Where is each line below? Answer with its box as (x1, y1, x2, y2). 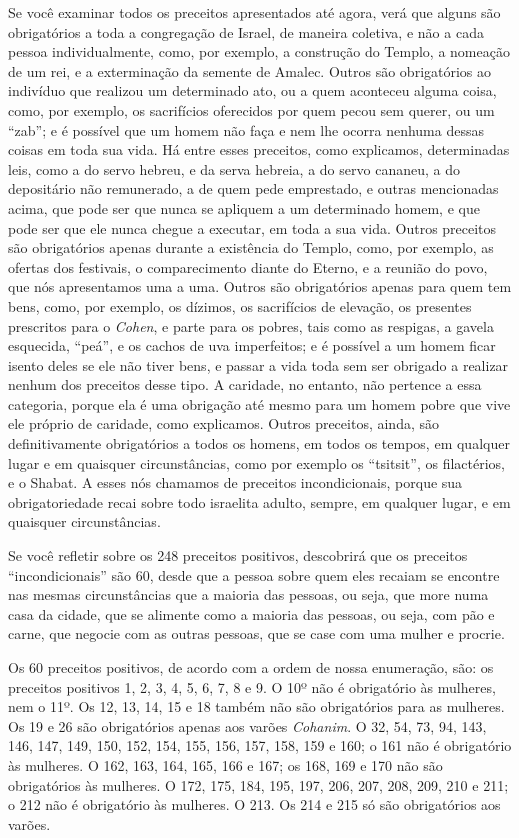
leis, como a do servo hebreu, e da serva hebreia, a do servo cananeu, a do (8, 158, 460, 179)
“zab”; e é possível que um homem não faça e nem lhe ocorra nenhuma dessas (8, 119, 484, 140)
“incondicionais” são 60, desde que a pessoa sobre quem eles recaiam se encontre (8, 564, 500, 585)
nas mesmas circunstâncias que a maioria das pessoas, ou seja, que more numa (8, 584, 489, 605)
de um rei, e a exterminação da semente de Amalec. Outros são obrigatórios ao (8, 60, 492, 81)
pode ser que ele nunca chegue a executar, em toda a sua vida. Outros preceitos (8, 217, 497, 238)
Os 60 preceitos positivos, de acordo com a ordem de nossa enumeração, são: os (8, 657, 494, 677)
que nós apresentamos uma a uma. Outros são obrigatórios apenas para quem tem (8, 276, 512, 297)
